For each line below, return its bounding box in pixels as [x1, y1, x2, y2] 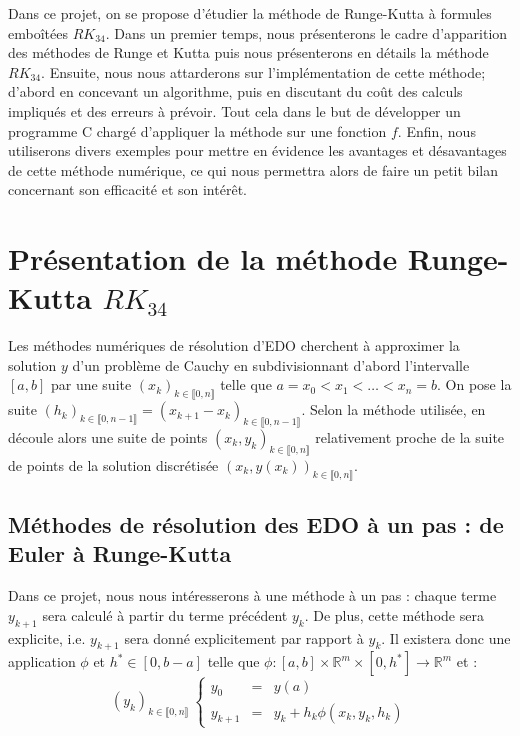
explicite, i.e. [8, 627, 86, 648]
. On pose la [437, 374, 512, 395]
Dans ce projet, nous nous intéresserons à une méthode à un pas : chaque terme [8, 585, 497, 606]
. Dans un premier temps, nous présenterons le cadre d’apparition [105, 22, 508, 43]
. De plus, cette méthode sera [304, 604, 484, 625]
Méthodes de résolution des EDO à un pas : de [8, 509, 504, 540]
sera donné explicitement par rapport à [124, 627, 364, 648]
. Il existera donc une [381, 627, 511, 648]
